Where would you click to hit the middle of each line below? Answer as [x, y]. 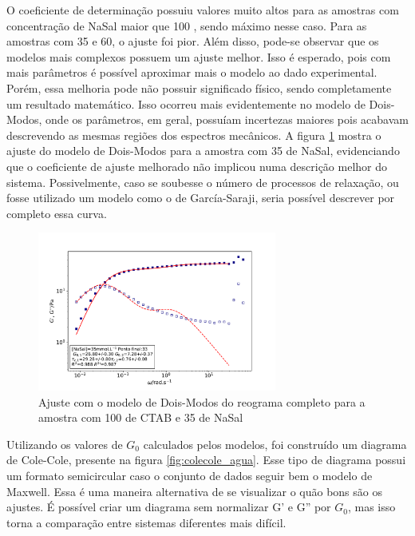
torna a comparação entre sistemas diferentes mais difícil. [146, 522]
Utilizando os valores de [65, 444]
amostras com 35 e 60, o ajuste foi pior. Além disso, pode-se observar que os [193, 41]
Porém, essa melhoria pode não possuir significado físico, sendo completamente [199, 87]
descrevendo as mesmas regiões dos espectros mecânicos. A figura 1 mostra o [194, 135]
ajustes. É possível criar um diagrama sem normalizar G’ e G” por [169, 507]
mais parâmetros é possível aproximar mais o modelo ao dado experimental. [192, 72]
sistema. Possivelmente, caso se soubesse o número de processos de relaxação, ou [203, 182]
